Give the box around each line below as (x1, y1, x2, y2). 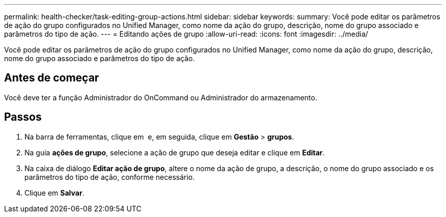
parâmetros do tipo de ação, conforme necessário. (24, 172, 195, 181)
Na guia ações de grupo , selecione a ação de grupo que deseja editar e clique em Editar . (24, 148, 325, 157)
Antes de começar (4, 71, 99, 85)
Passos (4, 111, 42, 124)
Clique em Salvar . (24, 188, 85, 197)
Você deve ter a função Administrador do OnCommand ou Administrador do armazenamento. (4, 93, 317, 102)
